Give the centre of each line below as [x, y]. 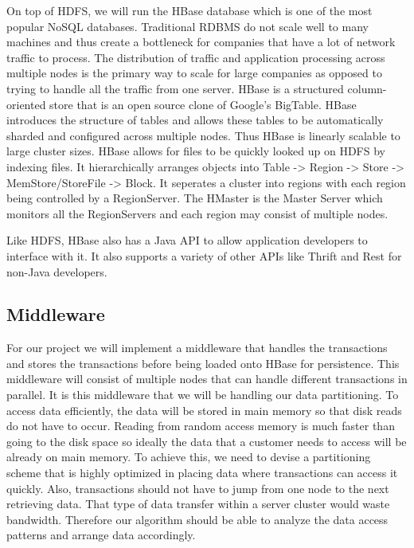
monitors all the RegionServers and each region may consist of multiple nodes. [197, 213]
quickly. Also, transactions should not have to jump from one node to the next [198, 488]
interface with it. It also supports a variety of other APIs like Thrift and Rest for [204, 255]
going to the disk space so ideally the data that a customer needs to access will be [207, 441]
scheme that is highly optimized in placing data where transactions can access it [202, 473]
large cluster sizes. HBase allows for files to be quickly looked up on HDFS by [196, 151]
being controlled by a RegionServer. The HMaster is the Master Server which [195, 198]
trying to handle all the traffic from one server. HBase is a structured [175, 88]
